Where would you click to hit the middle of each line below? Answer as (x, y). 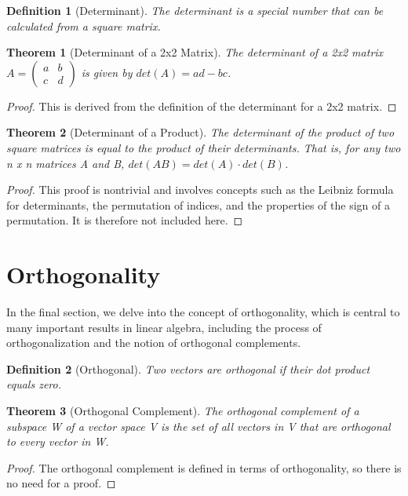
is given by (107, 72)
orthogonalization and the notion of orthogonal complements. (154, 343)
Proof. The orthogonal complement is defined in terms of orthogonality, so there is (204, 467)
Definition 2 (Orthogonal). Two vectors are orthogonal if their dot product (188, 368)
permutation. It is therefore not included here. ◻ (125, 220)
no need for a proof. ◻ (61, 483)
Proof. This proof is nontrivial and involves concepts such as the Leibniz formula (200, 190)
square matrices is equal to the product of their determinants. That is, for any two (204, 147)
